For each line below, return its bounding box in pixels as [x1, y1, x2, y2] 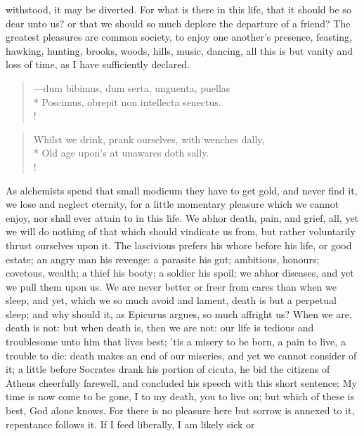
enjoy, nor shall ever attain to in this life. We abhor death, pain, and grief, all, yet [6, 210, 359, 225]
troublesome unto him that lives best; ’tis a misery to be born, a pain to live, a [6, 334, 346, 349]
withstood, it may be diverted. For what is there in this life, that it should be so [6, 2, 351, 16]
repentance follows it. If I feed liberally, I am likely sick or [6, 416, 255, 431]
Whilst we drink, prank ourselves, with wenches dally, [33, 131, 265, 146]
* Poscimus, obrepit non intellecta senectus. [33, 94, 221, 109]
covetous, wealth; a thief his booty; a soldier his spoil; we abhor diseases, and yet [6, 265, 354, 280]
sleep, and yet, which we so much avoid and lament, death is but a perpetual [6, 293, 337, 308]
